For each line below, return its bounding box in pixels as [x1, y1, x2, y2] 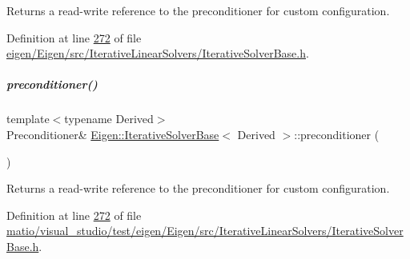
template [6, 110, 50, 127]
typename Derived [64, 110, 154, 127]
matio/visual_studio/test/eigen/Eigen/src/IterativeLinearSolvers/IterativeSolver [6, 222, 404, 239]
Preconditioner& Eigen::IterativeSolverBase [6, 126, 219, 142]
